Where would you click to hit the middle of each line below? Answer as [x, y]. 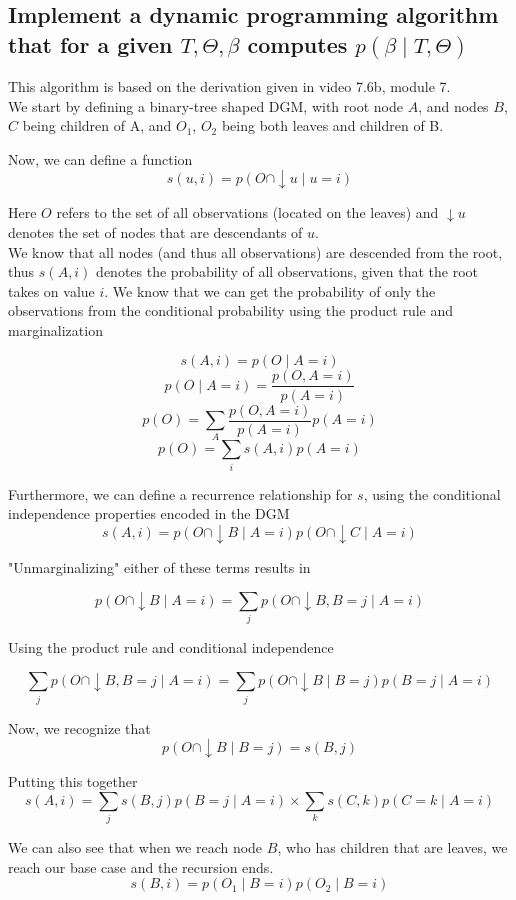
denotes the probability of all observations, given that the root [287, 271]
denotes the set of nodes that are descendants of [155, 231]
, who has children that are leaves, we [392, 847]
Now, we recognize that [79, 727]
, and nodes [453, 105]
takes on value [51, 290]
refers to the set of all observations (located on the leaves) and [247, 212]
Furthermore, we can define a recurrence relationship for [180, 493]
